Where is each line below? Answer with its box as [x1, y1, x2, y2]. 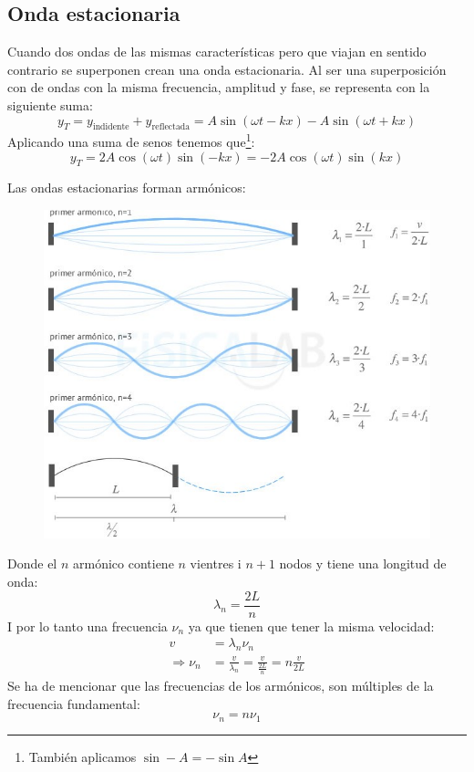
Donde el [7, 554, 57, 573]
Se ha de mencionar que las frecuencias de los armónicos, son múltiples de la [7, 676, 434, 695]
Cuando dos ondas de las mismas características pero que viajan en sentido [7, 42, 427, 61]
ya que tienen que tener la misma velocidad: [188, 616, 435, 635]
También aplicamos [28, 746, 137, 766]
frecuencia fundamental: [7, 694, 140, 713]
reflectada [151, 122, 191, 132]
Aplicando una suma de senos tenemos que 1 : [7, 130, 255, 151]
